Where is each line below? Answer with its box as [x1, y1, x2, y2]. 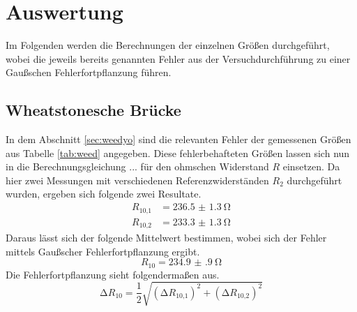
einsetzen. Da [282, 159, 340, 174]
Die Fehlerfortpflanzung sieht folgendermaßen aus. [6, 267, 220, 281]
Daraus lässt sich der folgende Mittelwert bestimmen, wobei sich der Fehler [6, 230, 327, 245]
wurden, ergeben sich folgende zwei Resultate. [6, 186, 202, 201]
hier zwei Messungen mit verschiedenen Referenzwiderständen [6, 172, 269, 187]
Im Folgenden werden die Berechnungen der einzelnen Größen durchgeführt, [6, 38, 330, 52]
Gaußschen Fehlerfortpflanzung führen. [6, 65, 172, 80]
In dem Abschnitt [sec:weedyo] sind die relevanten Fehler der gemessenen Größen [6, 132, 351, 147]
